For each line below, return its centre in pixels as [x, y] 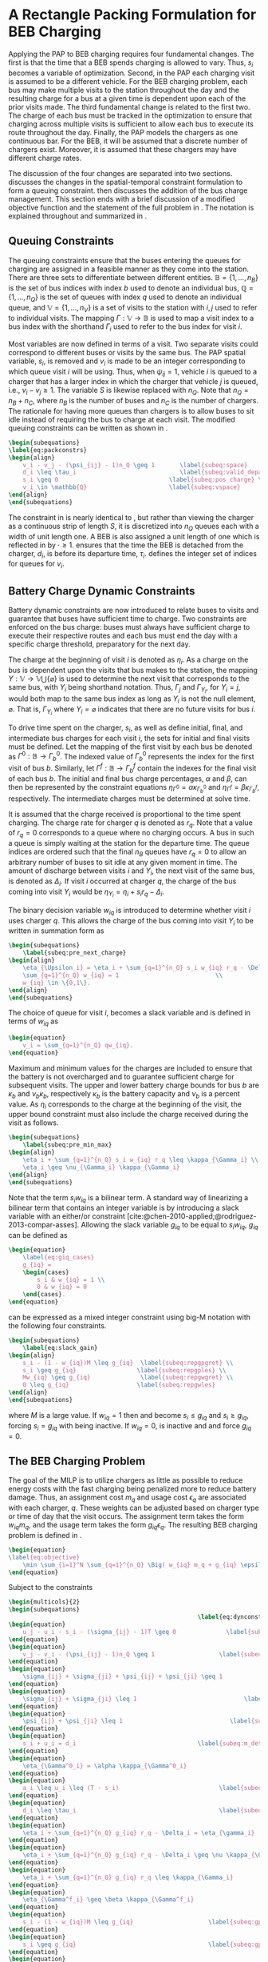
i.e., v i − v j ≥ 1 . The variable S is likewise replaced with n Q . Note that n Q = [128, 391]
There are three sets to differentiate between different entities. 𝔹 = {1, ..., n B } [134, 278]
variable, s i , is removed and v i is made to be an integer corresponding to [127, 362]
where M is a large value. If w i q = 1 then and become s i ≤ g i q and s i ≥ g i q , [129, 1416]
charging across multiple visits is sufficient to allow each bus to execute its [131, 124]
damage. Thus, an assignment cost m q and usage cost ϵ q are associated [128, 1498]
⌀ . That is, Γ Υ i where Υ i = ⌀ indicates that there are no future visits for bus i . [132, 711]
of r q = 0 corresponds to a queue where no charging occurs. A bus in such [132, 834]
